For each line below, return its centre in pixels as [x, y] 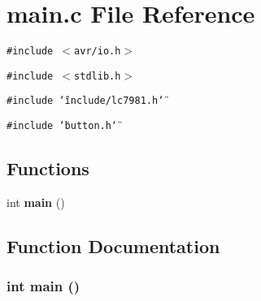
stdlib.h [98, 76]
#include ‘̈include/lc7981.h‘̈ [85, 101]
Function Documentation [113, 245]
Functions [48, 168]
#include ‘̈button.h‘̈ [62, 126]
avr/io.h [98, 52]
